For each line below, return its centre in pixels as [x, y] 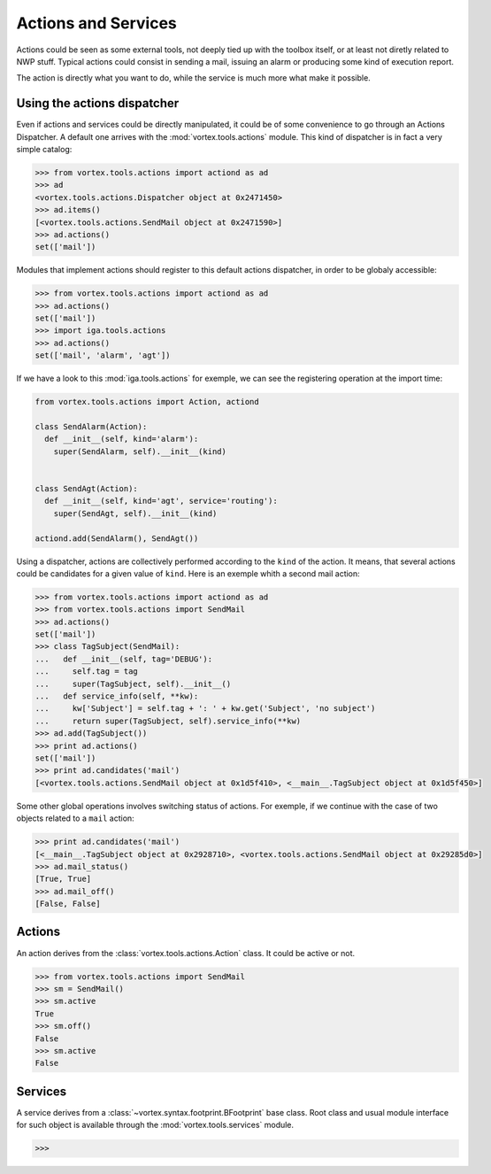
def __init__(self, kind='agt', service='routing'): [161, 501]
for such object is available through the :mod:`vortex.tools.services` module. [155, 1125]
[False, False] [68, 904]
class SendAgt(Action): [87, 488]
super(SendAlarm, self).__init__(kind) [140, 451]
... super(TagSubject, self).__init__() [133, 684]
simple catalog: [44, 150]
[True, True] [63, 879]
